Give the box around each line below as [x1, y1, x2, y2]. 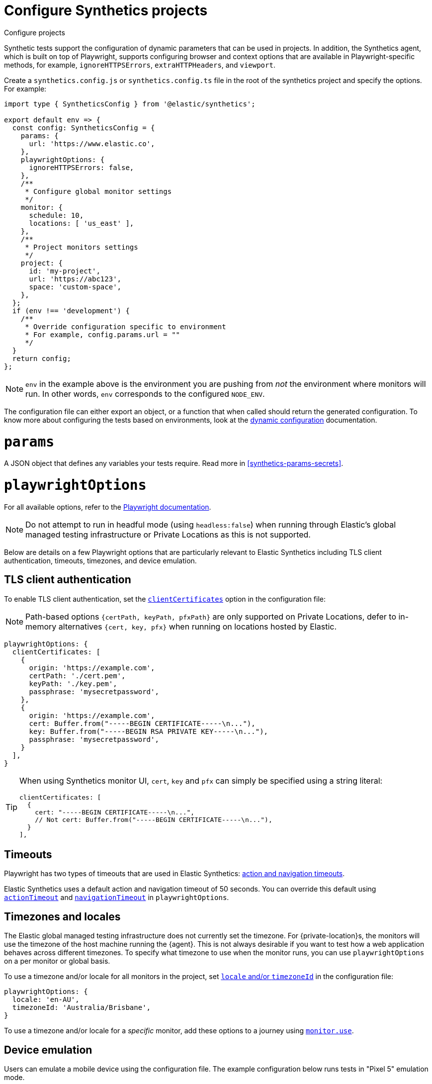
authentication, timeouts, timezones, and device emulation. [4, 556, 197, 565]
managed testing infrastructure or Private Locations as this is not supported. [25, 529, 311, 540]
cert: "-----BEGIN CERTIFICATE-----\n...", [35, 808, 195, 816]
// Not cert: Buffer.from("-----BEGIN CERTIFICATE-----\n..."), [35, 815, 272, 823]
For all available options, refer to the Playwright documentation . [4, 502, 211, 511]
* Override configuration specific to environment [25, 322, 226, 331]
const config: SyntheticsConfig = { [12, 123, 155, 132]
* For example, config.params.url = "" [25, 330, 180, 339]
